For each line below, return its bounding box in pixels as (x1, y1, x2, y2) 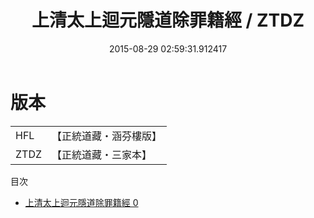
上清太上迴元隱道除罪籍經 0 (24, 196, 139, 208)
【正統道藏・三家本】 (51, 147, 153, 161)
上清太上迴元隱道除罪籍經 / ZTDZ (31, 9, 305, 32)
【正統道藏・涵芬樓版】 (51, 129, 163, 143)
